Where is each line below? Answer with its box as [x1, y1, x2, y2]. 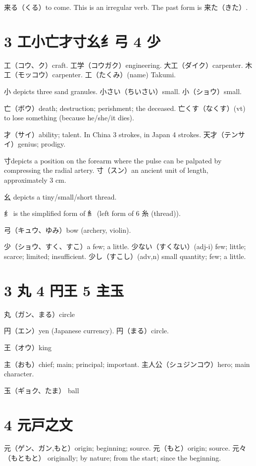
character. [4, 368, 34, 379]
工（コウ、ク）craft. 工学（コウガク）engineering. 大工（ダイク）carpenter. [4, 59, 243, 70]
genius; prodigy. [17, 139, 66, 149]
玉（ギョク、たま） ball [4, 385, 79, 395]
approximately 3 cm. [4, 175, 66, 185]
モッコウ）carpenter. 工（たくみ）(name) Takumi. [17, 69, 176, 80]
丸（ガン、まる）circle [4, 309, 75, 319]
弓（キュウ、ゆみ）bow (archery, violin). [4, 224, 131, 235]
